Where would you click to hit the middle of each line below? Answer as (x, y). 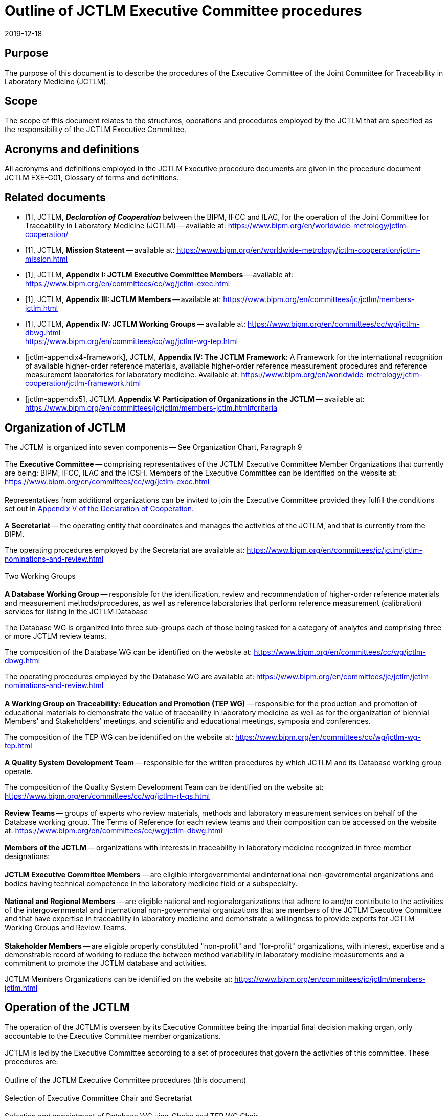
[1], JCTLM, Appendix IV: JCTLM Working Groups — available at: (136, 324)
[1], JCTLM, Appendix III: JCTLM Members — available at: (123, 299)
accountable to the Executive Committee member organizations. (113, 1036)
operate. (19, 771)
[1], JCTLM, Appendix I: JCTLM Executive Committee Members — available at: (159, 275)
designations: (27, 856)
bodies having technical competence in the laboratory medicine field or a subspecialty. (151, 883)
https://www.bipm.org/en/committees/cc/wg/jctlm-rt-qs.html (107, 796)
